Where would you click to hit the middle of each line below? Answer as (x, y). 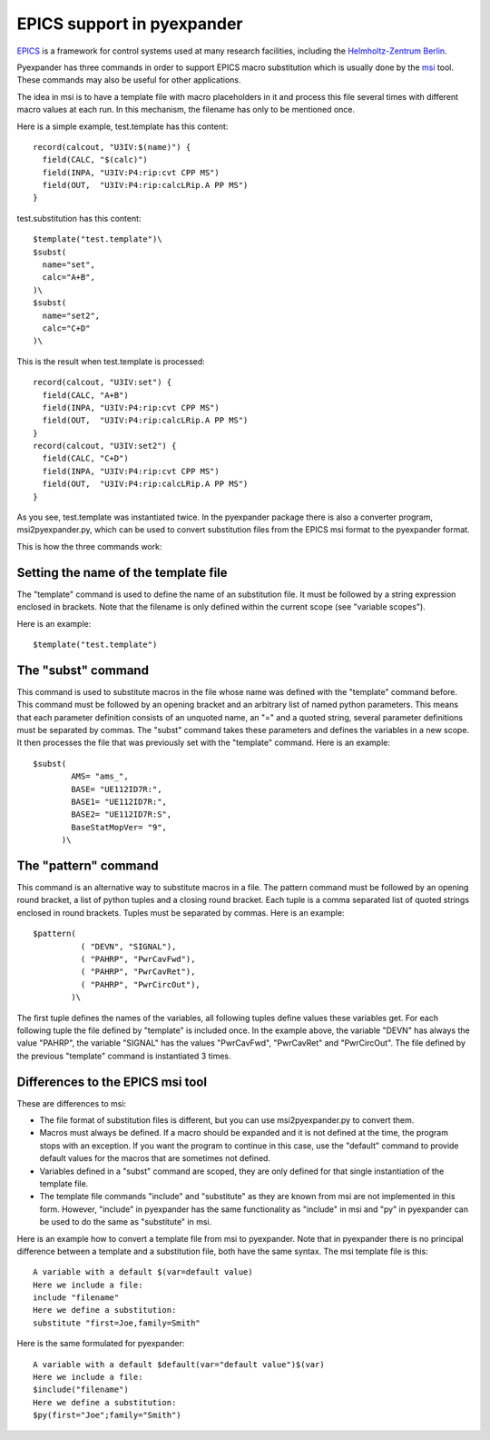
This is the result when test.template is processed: (111, 361)
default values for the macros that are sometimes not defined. (155, 1158)
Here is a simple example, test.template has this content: (122, 126)
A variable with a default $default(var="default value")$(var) (179, 1364)
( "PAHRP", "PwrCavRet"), (138, 972)
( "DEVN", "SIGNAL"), (128, 946)
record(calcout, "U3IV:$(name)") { (112, 147)
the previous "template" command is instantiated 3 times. (124, 1056)
